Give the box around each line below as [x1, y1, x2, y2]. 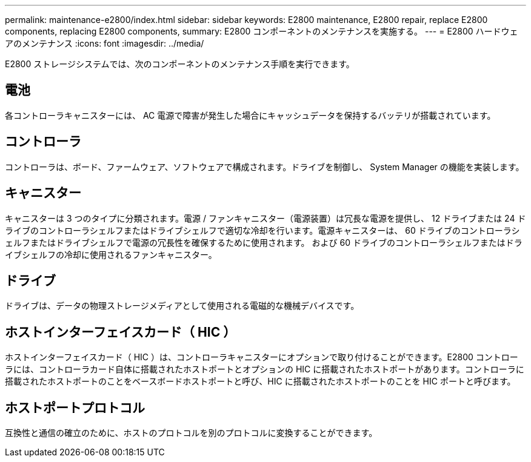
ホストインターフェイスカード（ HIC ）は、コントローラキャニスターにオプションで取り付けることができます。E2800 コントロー [5, 352, 518, 363]
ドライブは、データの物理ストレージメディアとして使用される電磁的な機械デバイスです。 [5, 300, 359, 311]
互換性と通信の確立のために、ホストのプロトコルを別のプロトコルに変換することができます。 [5, 427, 378, 438]
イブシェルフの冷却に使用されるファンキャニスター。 [5, 249, 217, 260]
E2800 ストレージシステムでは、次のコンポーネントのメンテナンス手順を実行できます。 [5, 59, 355, 69]
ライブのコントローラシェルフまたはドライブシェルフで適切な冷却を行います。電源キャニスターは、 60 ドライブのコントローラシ [5, 225, 520, 236]
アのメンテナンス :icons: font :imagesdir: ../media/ [5, 38, 204, 48]
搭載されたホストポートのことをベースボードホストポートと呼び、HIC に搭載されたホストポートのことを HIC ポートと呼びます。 [5, 376, 516, 387]
